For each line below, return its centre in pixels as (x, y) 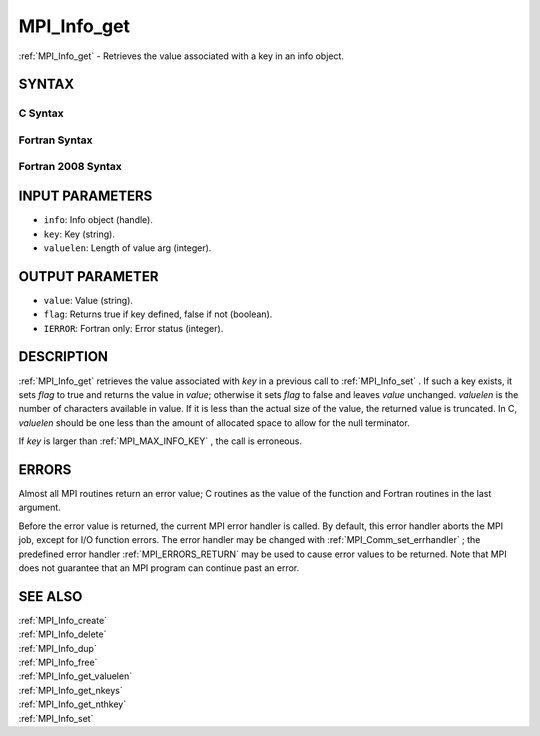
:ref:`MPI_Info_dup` (57, 648)
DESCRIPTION (63, 356)
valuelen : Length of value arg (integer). (127, 247)
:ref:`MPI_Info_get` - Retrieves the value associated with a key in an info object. (181, 56)
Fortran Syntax (55, 140)
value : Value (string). (88, 300)
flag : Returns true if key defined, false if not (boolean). (158, 314)
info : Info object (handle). (98, 220)
